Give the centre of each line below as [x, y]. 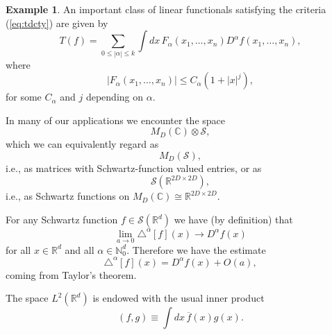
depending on [115, 97]
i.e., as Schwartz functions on [68, 196]
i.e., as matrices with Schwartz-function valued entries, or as [134, 167]
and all [80, 249]
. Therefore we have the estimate [196, 249]
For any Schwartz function [62, 220]
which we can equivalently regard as [82, 144]
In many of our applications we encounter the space [115, 120]
